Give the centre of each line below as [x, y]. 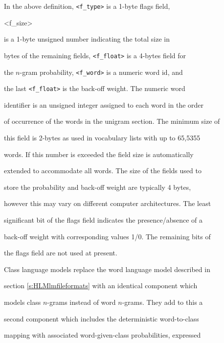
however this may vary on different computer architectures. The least [108, 203]
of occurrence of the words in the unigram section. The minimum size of [112, 121]
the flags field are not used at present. [61, 253]
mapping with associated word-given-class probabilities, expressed [102, 335]
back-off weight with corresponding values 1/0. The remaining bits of [107, 236]
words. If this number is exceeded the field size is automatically [99, 154]
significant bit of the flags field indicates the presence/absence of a [103, 219]
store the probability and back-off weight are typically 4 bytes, [98, 187]
